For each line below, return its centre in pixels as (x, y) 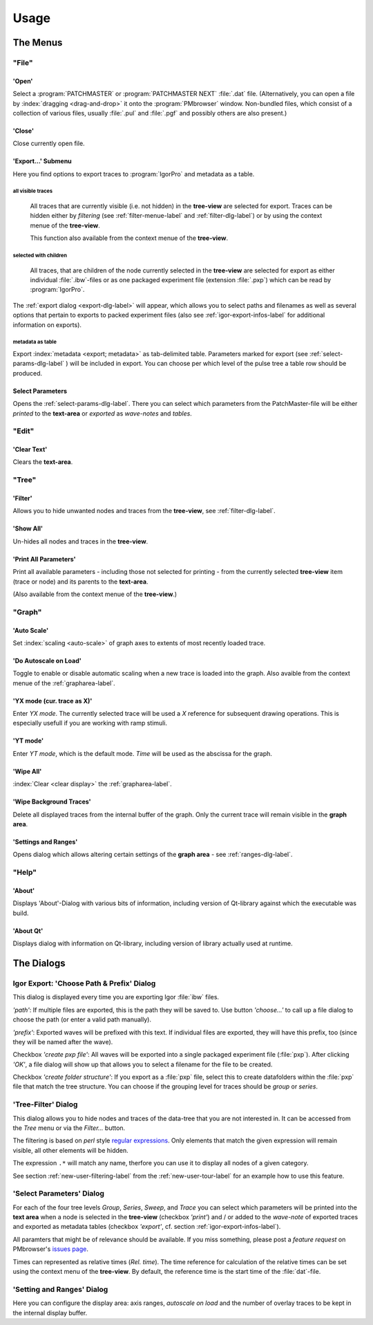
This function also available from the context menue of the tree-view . (129, 238)
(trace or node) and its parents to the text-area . (80, 582)
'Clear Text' (30, 450)
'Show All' (28, 528)
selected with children (40, 256)
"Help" (25, 873)
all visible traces (33, 191)
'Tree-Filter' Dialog (45, 1104)
